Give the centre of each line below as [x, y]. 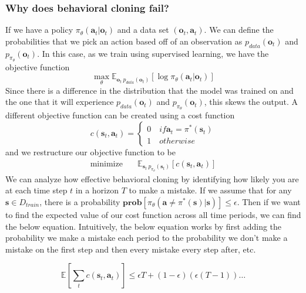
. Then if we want [269, 201]
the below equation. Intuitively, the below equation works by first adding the [144, 226]
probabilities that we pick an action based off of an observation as [124, 41]
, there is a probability [80, 201]
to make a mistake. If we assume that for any [210, 190]
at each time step [36, 190]
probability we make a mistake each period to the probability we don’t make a [147, 238]
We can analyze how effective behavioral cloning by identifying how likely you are [152, 178]
